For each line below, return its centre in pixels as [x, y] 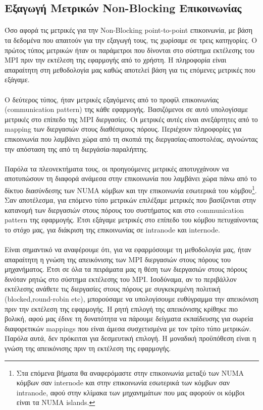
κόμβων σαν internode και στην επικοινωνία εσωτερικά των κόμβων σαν [123, 383]
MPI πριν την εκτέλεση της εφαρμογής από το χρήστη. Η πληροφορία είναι [116, 60]
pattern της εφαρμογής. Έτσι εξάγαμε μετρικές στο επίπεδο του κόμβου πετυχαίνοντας [131, 220]
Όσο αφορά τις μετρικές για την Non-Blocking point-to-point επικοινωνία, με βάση [128, 30]
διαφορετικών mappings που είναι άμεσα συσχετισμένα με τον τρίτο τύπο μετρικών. [128, 328]
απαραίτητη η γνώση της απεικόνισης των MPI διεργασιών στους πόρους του [118, 259]
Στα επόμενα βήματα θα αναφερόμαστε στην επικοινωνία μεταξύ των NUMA [130, 372]
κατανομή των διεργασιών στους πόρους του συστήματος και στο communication [124, 210]
